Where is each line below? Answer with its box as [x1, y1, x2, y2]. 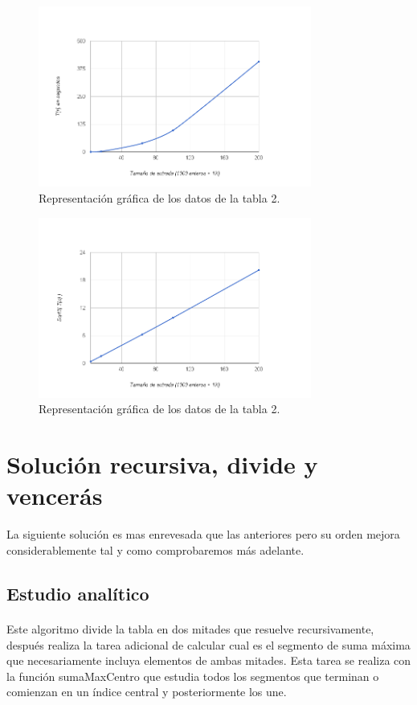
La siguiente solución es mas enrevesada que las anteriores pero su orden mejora [6, 526, 400, 543]
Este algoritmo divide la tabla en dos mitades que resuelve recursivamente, [6, 620, 374, 637]
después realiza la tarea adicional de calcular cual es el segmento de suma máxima [6, 636, 411, 653]
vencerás [6, 479, 103, 512]
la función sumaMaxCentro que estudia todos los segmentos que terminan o [6, 667, 379, 684]
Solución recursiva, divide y [6, 448, 318, 481]
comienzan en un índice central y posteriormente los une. [6, 683, 287, 700]
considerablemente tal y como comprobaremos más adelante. [6, 541, 305, 558]
